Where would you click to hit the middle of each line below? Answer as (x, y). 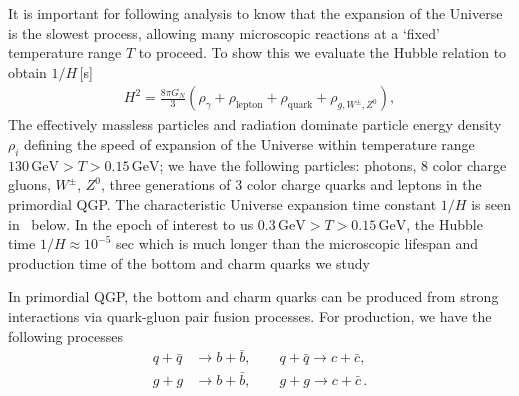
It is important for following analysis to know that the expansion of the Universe (255, 13)
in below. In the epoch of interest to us (131, 223)
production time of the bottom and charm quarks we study (189, 262)
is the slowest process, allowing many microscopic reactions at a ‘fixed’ (224, 32)
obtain (27, 71)
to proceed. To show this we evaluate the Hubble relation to (322, 52)
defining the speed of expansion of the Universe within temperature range (249, 144)
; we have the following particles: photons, (288, 164)
